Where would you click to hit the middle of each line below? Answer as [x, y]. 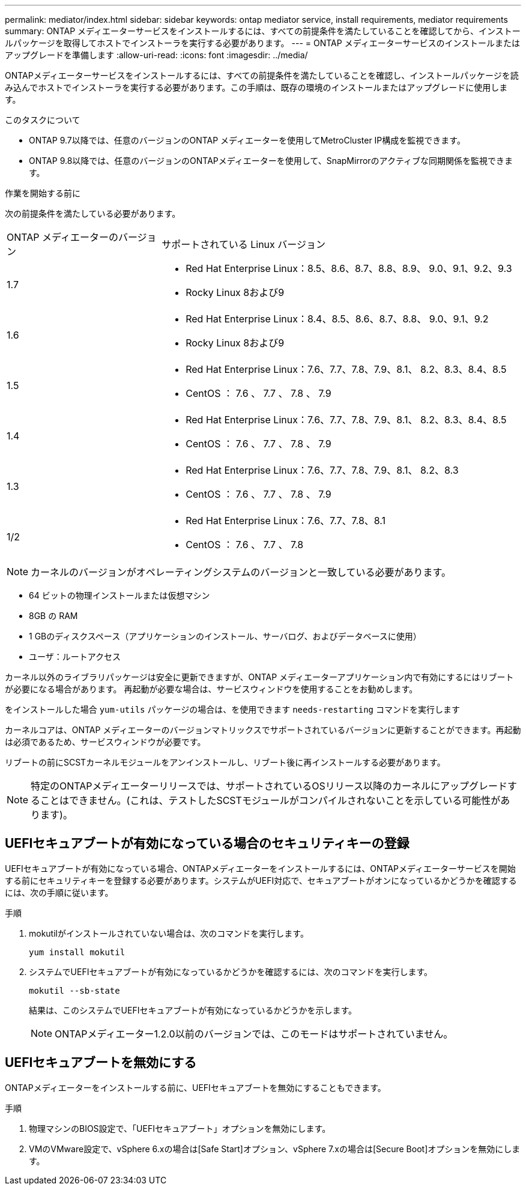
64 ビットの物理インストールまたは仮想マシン [119, 595]
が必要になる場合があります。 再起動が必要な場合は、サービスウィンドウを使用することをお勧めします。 [211, 689]
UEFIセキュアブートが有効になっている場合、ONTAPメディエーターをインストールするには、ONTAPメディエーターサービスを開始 [260, 868]
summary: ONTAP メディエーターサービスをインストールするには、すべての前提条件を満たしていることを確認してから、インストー [263, 31]
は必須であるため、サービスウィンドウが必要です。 [105, 742]
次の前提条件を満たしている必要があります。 [93, 213]
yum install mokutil [77, 952]
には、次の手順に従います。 [59, 892]
